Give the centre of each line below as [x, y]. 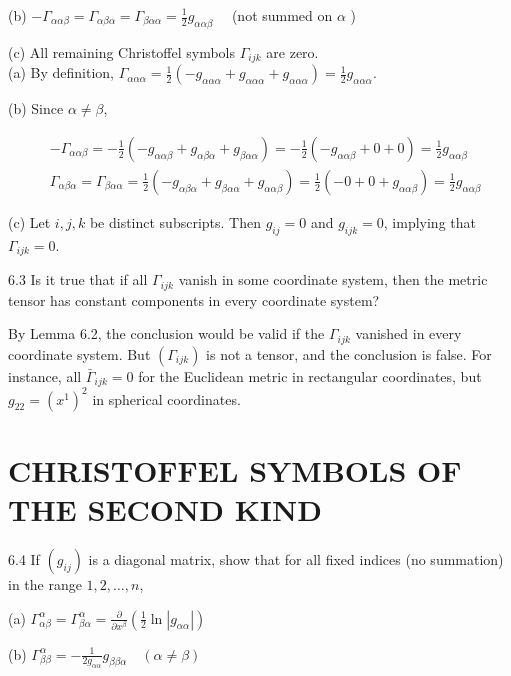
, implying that [429, 221]
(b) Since [36, 108]
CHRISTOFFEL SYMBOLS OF [235, 469]
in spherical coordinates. [166, 398]
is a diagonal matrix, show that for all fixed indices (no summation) [296, 558]
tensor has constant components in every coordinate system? [194, 299]
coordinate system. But [79, 353]
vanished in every [408, 333]
